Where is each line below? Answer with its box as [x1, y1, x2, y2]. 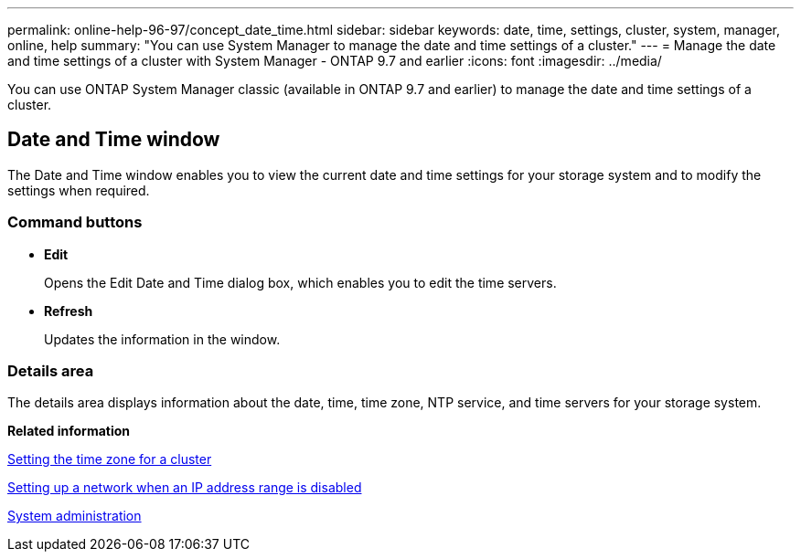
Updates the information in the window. [44, 331, 281, 347]
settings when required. [7, 182, 150, 198]
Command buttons [7, 213, 143, 232]
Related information [7, 423, 131, 439]
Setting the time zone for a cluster [7, 451, 212, 468]
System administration [7, 508, 142, 524]
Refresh [44, 302, 93, 319]
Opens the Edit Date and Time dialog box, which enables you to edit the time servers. [44, 274, 557, 290]
